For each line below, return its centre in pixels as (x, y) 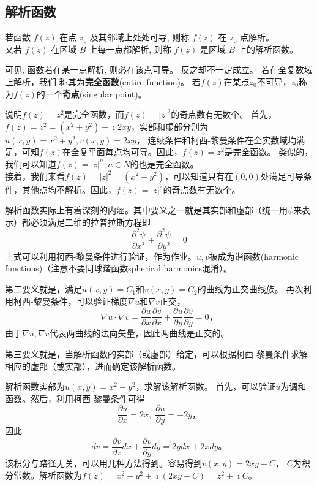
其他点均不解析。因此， (69, 189)
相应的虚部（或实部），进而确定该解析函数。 (93, 366)
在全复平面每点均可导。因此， (122, 152)
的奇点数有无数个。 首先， (224, 114)
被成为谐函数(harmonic (254, 256)
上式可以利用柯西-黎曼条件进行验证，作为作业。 (101, 256)
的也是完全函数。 (164, 163)
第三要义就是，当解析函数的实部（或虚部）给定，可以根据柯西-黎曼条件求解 (156, 353)
